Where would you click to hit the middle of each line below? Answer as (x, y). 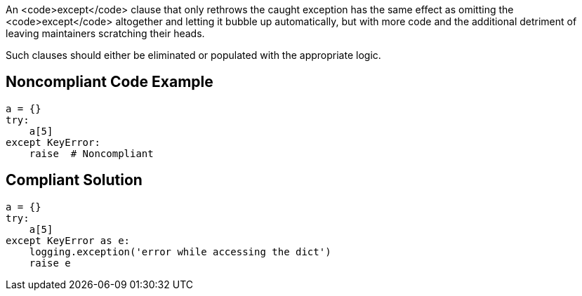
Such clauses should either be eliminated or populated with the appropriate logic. (193, 55)
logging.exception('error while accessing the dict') (180, 251)
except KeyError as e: (68, 240)
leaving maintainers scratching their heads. (105, 33)
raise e (50, 263)
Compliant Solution (74, 180)
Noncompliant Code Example (110, 82)
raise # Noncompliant (91, 153)
